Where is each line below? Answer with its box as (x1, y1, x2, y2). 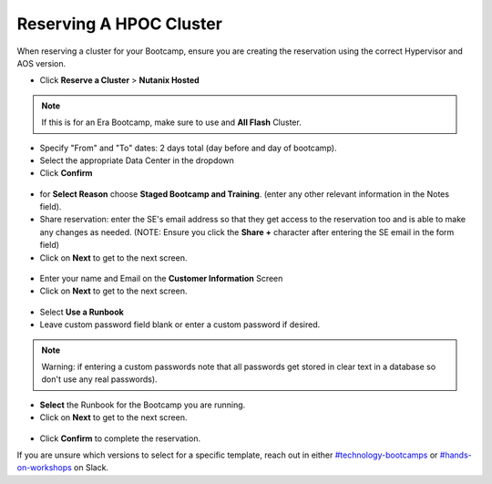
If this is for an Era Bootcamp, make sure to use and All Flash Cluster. (41, 117, 302, 128)
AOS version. (16, 57, 67, 68)
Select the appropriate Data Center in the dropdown (39, 155, 234, 166)
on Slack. (73, 462, 109, 473)
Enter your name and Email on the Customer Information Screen (39, 273, 283, 284)
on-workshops (16, 462, 72, 473)
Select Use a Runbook (39, 306, 125, 317)
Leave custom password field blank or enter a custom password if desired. (39, 319, 321, 330)
